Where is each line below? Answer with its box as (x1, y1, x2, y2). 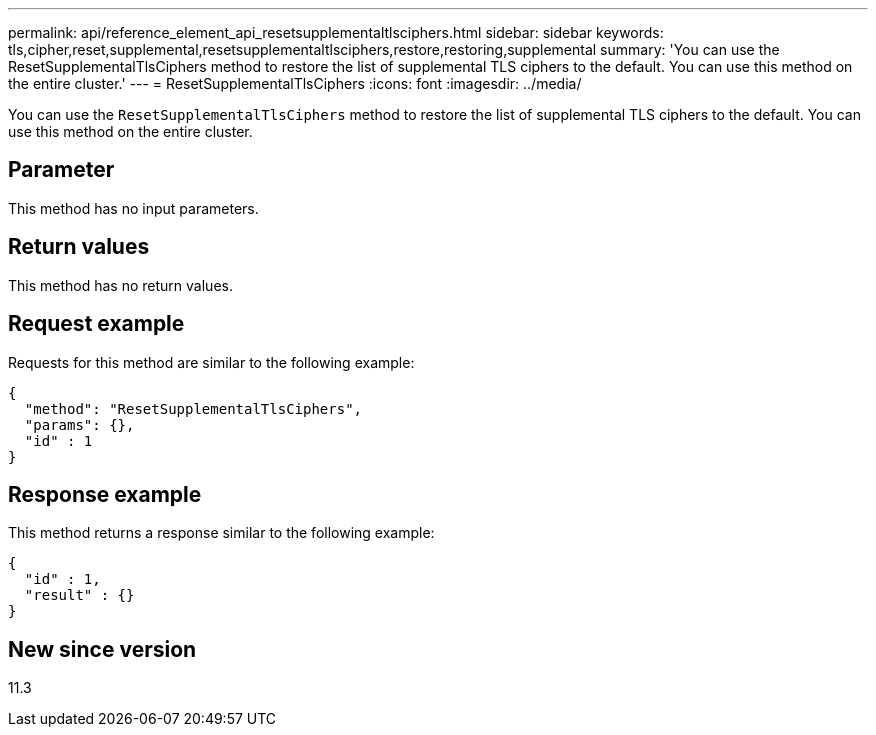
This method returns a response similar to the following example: (8, 524, 435, 542)
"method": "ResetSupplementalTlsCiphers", (24, 400, 363, 417)
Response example (8, 481, 202, 507)
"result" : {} (24, 587, 135, 604)
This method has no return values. (8, 276, 233, 294)
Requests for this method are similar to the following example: (8, 353, 415, 371)
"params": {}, (24, 416, 135, 433)
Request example (8, 311, 185, 337)
